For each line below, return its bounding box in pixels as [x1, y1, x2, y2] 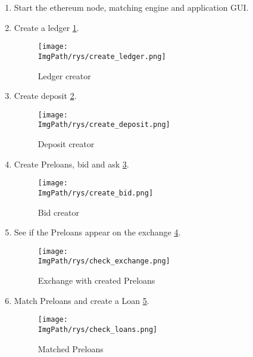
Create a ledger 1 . [14, 21, 79, 33]
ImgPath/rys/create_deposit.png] [38, 120, 170, 129]
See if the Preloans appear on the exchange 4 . [14, 226, 181, 238]
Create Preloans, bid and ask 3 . [14, 157, 129, 170]
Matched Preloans [38, 342, 104, 355]
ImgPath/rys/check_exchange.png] [38, 257, 170, 266]
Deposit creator [38, 138, 95, 150]
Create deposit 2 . [14, 89, 77, 102]
